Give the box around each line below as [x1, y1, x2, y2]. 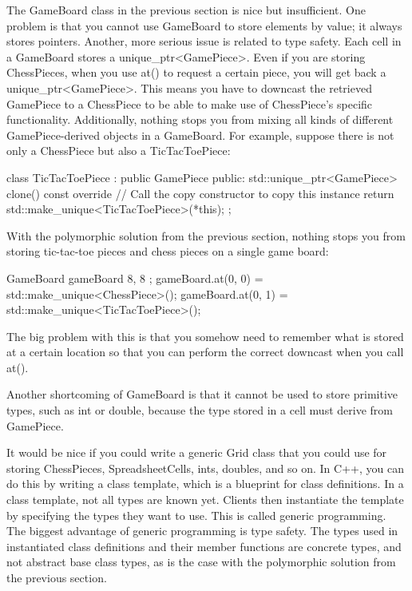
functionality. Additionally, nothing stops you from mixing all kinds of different [6, 111, 394, 128]
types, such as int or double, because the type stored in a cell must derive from [6, 402, 393, 418]
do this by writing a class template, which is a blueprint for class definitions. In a [6, 475, 404, 492]
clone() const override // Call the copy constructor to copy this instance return [6, 184, 394, 201]
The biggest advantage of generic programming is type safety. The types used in [6, 522, 398, 539]
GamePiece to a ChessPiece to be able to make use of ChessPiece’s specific [6, 95, 373, 112]
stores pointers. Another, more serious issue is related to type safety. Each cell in [6, 33, 402, 50]
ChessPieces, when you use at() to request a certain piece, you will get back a [6, 64, 386, 81]
